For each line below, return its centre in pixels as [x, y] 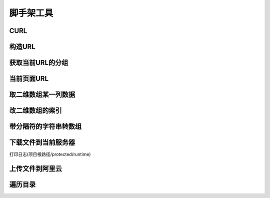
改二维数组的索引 [35, 111]
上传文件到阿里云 [35, 168]
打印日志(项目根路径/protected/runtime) [50, 154]
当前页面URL [29, 79]
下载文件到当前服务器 [42, 142]
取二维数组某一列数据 [42, 95]
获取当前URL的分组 [39, 63]
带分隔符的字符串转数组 [45, 127]
